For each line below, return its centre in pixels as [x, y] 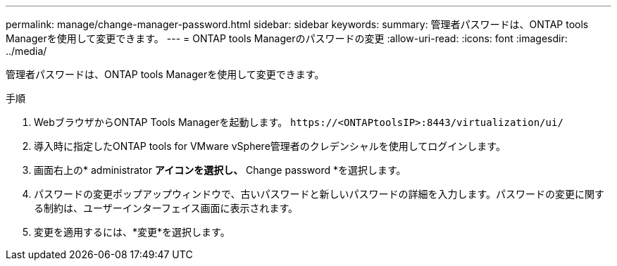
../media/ [26, 51]
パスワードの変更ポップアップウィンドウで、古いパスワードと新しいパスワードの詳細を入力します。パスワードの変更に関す [319, 194]
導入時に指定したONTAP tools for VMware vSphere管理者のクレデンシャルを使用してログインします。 [270, 146]
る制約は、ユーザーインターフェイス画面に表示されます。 [166, 208]
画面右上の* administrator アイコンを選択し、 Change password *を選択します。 [220, 170]
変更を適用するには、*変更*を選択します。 [132, 232]
